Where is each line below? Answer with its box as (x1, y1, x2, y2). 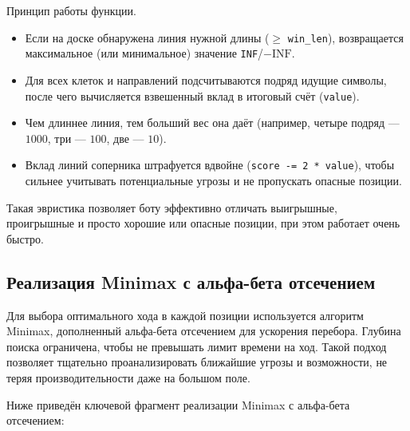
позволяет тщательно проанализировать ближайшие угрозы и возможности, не (6, 354, 388, 370)
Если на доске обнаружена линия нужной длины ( (25, 29, 270, 45)
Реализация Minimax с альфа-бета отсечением (6, 269, 376, 294)
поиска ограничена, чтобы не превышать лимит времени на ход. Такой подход (6, 338, 387, 354)
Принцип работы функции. (6, 2, 136, 18)
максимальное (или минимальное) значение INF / (25, 45, 264, 61)
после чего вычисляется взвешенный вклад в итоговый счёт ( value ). (25, 87, 360, 104)
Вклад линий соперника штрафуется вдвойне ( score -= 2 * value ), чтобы (25, 156, 395, 173)
